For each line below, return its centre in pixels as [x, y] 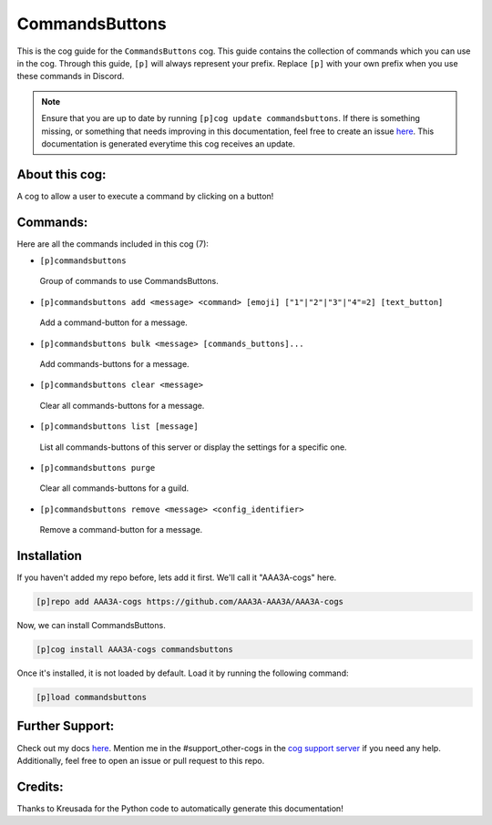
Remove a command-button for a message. [121, 530]
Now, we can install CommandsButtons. [91, 626]
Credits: [40, 786]
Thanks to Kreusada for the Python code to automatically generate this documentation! [180, 808]
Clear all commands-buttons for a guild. [114, 488]
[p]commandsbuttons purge [97, 468]
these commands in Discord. [71, 76]
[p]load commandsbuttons [92, 697]
